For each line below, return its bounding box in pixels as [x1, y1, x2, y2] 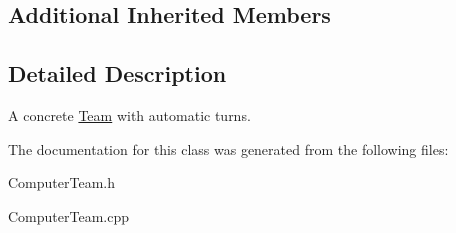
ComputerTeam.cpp [8, 205, 129, 226]
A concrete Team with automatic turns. [8, 104, 251, 125]
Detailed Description [8, 58, 227, 89]
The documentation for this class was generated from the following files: [8, 138, 449, 159]
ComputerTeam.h [8, 172, 115, 193]
